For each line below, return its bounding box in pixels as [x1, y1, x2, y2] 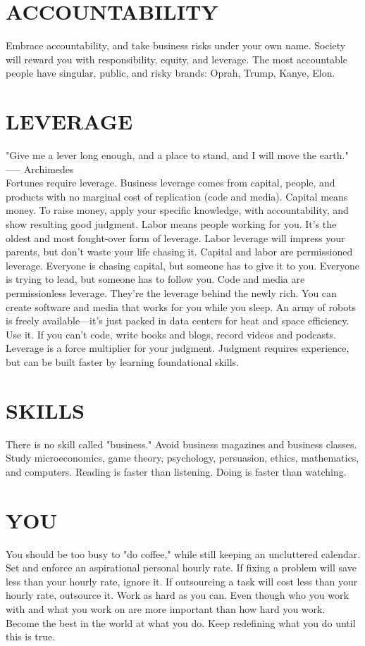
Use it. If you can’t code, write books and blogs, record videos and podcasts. [6, 327, 336, 341]
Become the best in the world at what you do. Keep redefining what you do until [6, 615, 356, 630]
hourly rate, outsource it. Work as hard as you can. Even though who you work [6, 588, 349, 602]
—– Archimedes [6, 161, 74, 176]
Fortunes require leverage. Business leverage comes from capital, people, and [6, 175, 335, 190]
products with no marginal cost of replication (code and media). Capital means [6, 189, 348, 203]
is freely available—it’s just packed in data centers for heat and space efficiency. [6, 313, 349, 328]
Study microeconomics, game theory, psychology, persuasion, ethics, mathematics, [6, 450, 359, 465]
